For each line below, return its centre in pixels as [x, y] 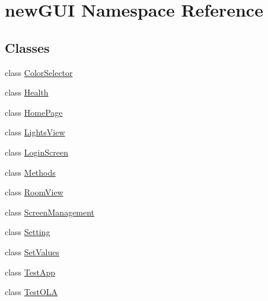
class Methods [30, 172]
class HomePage [34, 112]
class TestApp [30, 272]
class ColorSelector [39, 72]
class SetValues [32, 251]
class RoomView [34, 192]
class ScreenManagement [50, 212]
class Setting [28, 232]
